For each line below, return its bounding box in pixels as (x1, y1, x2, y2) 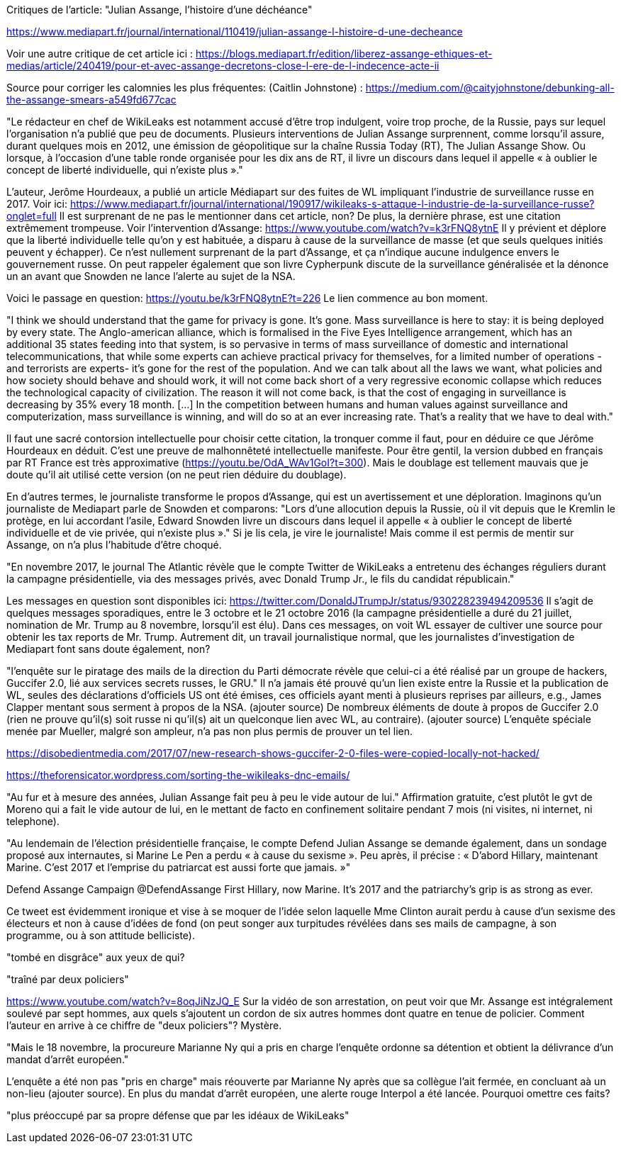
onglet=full (6, 210, 57, 222)
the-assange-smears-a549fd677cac (6, 94, 177, 106)
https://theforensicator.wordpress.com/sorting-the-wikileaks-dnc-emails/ (6, 769, 350, 781)
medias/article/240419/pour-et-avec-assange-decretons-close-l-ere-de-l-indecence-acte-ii (6, 60, 440, 72)
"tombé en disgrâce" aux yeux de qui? (6, 951, 185, 963)
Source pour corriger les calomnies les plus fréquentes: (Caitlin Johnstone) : (6, 82, 363, 94)
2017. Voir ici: (6, 198, 67, 210)
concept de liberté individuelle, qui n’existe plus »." (6, 164, 243, 176)
